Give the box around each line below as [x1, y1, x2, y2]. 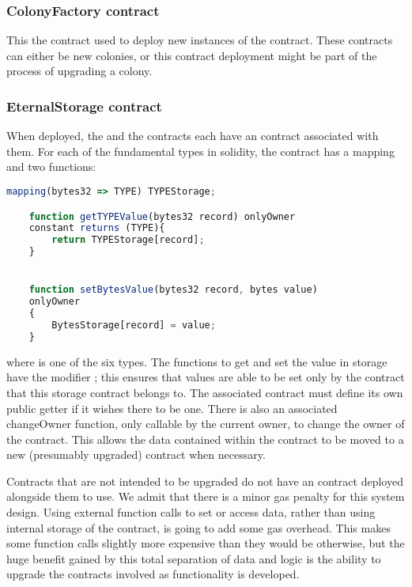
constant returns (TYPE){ [28, 222, 165, 234]
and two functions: [6, 158, 96, 175]
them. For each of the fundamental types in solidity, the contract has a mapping [6, 142, 395, 159]
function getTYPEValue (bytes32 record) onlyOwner [28, 210, 296, 222]
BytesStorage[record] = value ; [51, 319, 216, 331]
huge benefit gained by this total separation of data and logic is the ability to [6, 550, 381, 566]
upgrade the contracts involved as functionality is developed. [6, 566, 300, 582]
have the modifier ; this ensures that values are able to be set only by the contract [6, 369, 405, 385]
